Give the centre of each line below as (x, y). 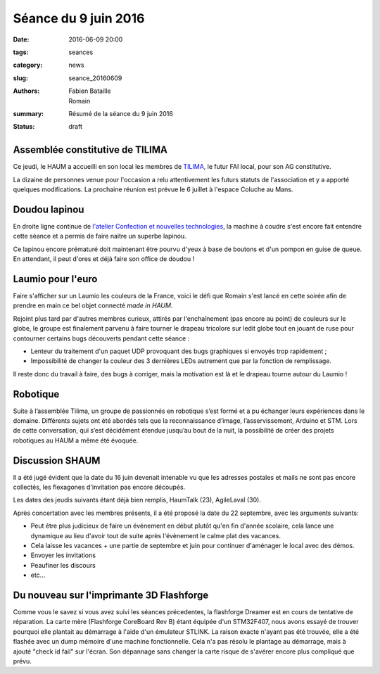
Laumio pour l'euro (55, 279)
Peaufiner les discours (63, 565)
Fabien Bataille (90, 91)
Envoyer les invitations (63, 555)
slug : (20, 78)
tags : (21, 52)
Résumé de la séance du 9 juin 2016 (121, 113)
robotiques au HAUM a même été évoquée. (76, 440)
